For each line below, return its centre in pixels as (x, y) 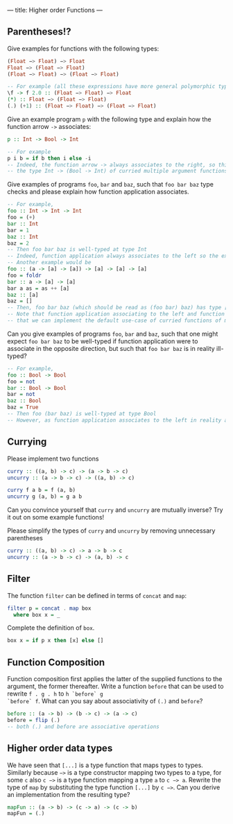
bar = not (21, 395)
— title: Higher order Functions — (55, 10)
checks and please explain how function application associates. (98, 192)
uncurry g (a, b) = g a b (44, 497)
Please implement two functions (53, 458)
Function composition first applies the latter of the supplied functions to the (115, 679)
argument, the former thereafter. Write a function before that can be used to (115, 687)
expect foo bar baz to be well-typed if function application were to (103, 341)
